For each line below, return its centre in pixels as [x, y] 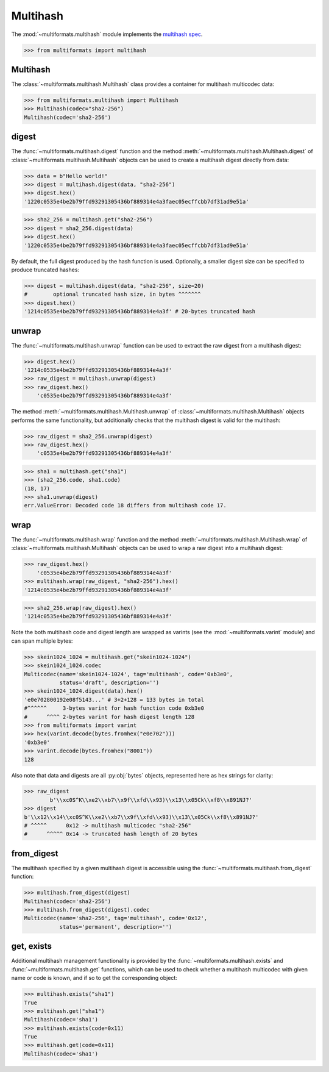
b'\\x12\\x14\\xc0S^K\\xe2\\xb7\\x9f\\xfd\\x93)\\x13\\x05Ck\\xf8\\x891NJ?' [141, 817]
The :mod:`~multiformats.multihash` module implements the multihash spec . [107, 34]
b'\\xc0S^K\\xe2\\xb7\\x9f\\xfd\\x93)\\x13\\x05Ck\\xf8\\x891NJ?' [151, 800]
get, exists [31, 946]
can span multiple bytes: [42, 641]
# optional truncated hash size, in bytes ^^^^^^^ [112, 295]
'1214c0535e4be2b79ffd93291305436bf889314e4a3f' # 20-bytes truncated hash [140, 312]
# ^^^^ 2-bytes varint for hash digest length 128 [109, 717]
